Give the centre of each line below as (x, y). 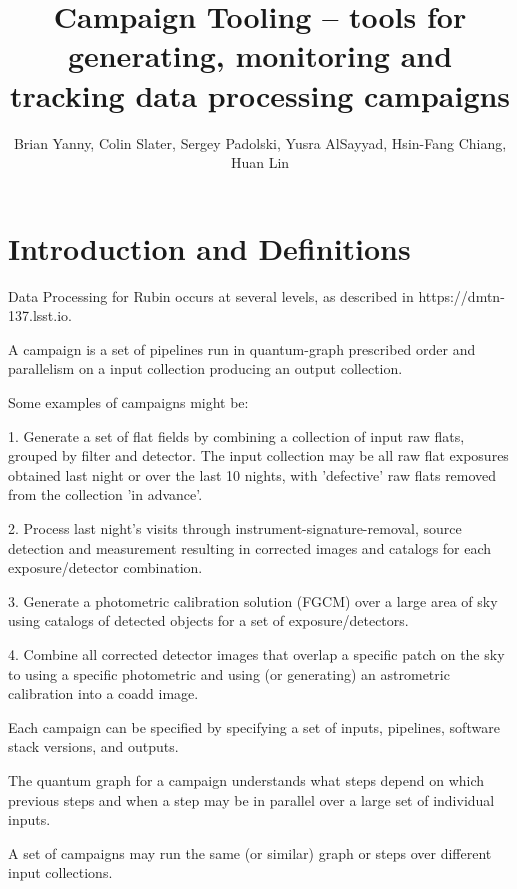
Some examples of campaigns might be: (128, 402)
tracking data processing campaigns (260, 94)
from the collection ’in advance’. (105, 494)
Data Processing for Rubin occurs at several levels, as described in (211, 295)
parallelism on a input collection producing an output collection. (205, 368)
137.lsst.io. (40, 315)
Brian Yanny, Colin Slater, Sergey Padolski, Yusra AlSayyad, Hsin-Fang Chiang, (260, 142)
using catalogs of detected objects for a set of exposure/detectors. (208, 620)
